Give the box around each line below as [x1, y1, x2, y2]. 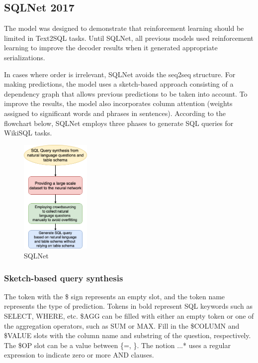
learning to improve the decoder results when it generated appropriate [4, 42, 218, 53]
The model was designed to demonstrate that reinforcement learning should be [4, 23, 244, 33]
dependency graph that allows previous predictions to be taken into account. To [4, 88, 248, 99]
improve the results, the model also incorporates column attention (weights [4, 98, 233, 109]
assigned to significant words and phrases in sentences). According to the [4, 108, 226, 118]
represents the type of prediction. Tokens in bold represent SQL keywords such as [4, 301, 253, 311]
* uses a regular [183, 340, 231, 350]
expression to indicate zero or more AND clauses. [4, 350, 154, 360]
